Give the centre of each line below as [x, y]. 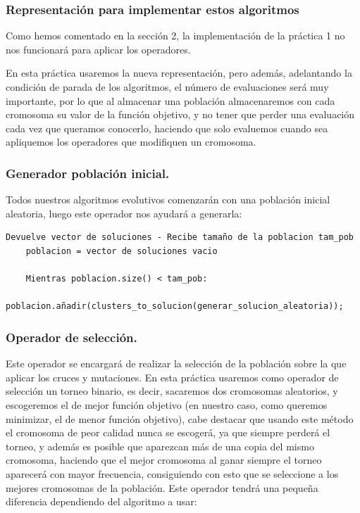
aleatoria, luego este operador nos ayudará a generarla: [124, 213]
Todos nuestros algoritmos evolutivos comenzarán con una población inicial [168, 199]
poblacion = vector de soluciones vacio [122, 251]
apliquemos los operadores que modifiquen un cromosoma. [131, 142]
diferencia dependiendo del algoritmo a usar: [101, 501]
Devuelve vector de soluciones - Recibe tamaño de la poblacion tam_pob [180, 237]
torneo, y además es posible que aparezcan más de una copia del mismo [160, 446]
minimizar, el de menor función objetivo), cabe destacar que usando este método [180, 418]
